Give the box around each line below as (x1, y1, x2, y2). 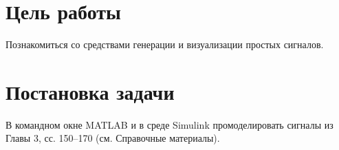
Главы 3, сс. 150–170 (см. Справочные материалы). (6, 131, 220, 145)
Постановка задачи (6, 77, 175, 105)
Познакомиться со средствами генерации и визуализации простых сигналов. (6, 37, 324, 52)
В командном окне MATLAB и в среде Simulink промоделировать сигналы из (6, 117, 333, 131)
